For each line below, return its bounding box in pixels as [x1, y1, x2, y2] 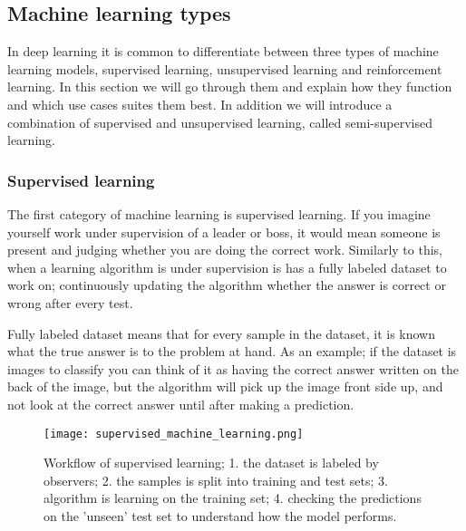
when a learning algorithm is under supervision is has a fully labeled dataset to [7, 257, 447, 276]
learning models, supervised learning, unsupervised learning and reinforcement [7, 59, 442, 78]
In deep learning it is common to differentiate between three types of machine [7, 42, 439, 61]
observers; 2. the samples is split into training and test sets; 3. [44, 470, 388, 489]
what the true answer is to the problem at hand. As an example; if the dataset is [7, 342, 457, 361]
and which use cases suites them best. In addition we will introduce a [7, 94, 393, 113]
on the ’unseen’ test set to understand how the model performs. [44, 506, 397, 525]
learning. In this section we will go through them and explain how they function [7, 77, 452, 96]
